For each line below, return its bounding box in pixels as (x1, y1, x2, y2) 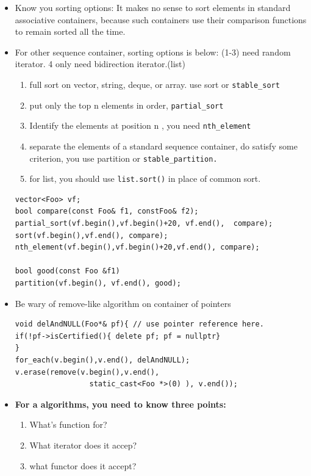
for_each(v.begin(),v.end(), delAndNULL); (15, 355, 190, 364)
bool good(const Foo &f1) (15, 267, 120, 276)
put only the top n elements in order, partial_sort (29, 98, 224, 111)
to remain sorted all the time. (15, 25, 126, 38)
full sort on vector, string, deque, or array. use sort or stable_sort (29, 78, 280, 90)
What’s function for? (29, 418, 107, 431)
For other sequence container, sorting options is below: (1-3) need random (15, 45, 291, 58)
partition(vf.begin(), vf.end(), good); (15, 279, 181, 287)
